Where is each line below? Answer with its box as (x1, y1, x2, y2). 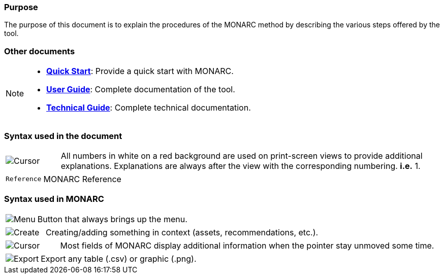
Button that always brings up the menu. (37, 214, 187, 224)
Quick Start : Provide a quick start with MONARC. (46, 66, 234, 77)
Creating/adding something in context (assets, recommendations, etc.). (45, 227, 319, 237)
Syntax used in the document (4, 130, 122, 141)
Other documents (4, 46, 75, 56)
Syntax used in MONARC (4, 194, 104, 204)
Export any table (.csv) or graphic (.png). (41, 253, 197, 264)
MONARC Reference (43, 173, 121, 184)
